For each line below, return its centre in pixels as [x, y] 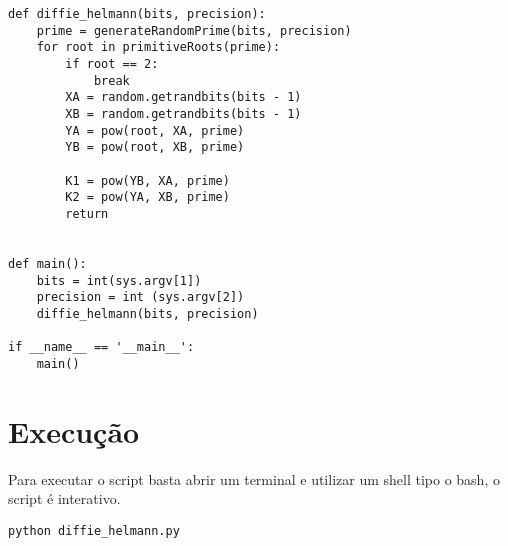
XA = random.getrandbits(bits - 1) [183, 97]
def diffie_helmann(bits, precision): [137, 14]
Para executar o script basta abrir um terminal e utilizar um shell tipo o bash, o [254, 478]
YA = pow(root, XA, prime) [155, 130]
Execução [74, 430]
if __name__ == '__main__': [101, 347]
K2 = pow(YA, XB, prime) [147, 197]
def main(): [47, 263]
